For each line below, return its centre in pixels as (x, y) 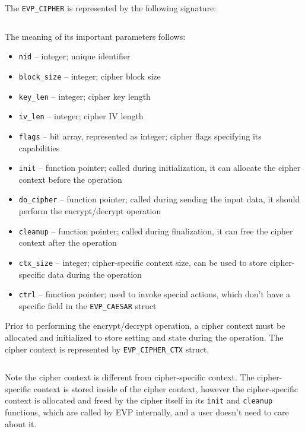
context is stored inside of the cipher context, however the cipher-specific (166, 388)
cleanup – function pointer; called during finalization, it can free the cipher (156, 231)
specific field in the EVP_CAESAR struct (88, 305)
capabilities (39, 147)
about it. (21, 423)
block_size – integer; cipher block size (90, 76)
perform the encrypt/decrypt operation (90, 211)
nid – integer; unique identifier (74, 56)
